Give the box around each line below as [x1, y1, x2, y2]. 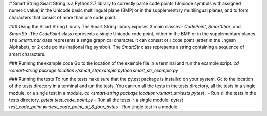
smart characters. [9, 51, 45, 57]
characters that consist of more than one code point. [9, 14, 117, 20]
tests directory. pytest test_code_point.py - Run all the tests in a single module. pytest [9, 97, 184, 103]
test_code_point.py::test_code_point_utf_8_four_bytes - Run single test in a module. [9, 104, 178, 110]
